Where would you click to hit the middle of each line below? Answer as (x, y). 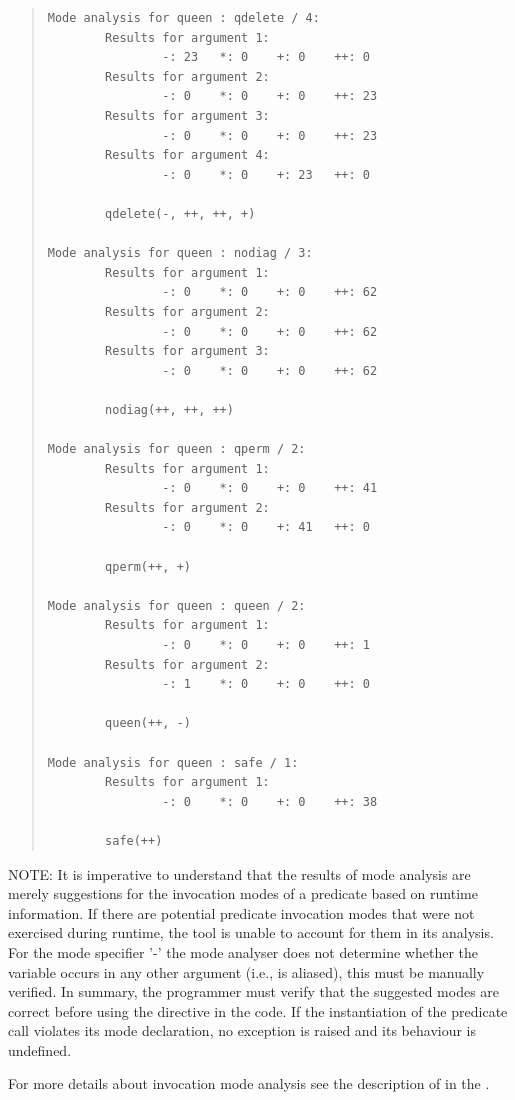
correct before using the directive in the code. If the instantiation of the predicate (258, 1010)
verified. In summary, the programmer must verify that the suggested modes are (254, 991)
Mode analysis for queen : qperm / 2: (176, 449)
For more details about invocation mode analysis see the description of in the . (249, 1083)
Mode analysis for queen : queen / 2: (176, 605)
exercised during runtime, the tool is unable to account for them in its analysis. (251, 932)
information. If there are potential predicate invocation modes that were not (241, 912)
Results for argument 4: (187, 155)
